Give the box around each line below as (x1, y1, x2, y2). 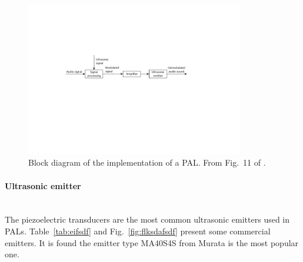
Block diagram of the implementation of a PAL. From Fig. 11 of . (28, 156, 266, 169)
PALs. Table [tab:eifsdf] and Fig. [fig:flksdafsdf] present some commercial (5, 224, 271, 237)
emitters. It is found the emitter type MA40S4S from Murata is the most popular (5, 236, 299, 248)
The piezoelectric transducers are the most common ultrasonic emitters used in (5, 213, 290, 226)
